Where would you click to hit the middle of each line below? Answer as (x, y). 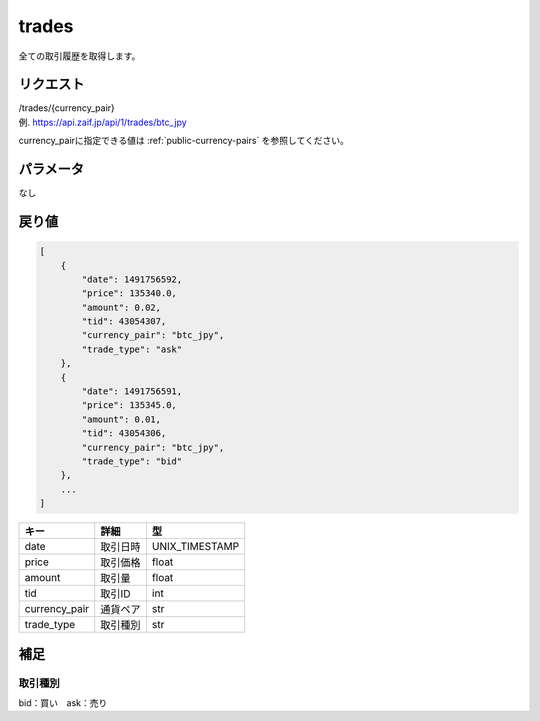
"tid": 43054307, (124, 321)
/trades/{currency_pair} (66, 108)
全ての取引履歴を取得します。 (79, 56)
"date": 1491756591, (132, 391)
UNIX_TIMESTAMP (195, 547)
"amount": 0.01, (121, 419)
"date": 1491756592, (132, 279)
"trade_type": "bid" (132, 461)
